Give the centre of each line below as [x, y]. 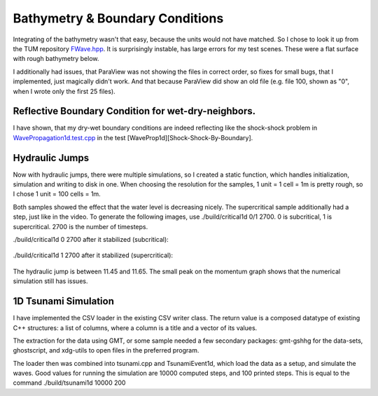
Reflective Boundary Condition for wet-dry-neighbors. [134, 111]
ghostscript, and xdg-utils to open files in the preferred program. [106, 350]
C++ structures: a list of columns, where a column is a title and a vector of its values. [135, 328]
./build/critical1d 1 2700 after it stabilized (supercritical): [93, 255]
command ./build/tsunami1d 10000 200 [69, 383]
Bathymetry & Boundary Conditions [118, 18]
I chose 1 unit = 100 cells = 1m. [57, 194]
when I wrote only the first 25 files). [64, 91]
